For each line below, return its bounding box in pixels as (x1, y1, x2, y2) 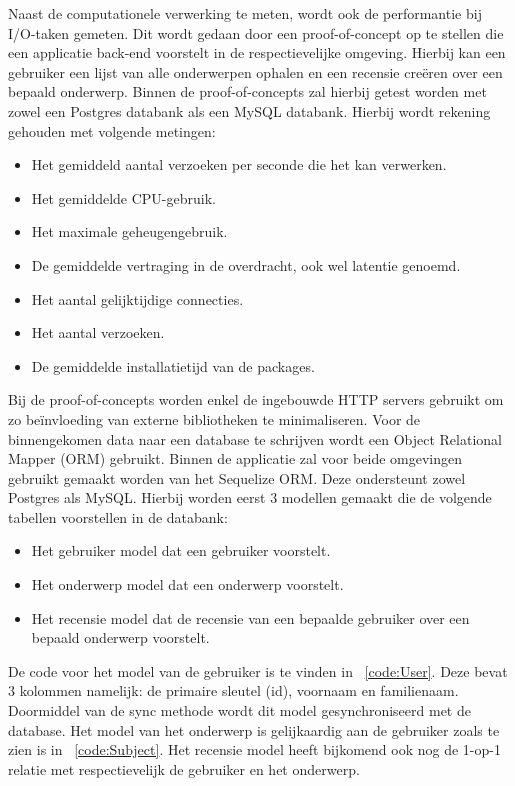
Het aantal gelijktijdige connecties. (31, 288, 244, 309)
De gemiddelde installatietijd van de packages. (31, 355, 315, 376)
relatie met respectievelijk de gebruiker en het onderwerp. (8, 758, 360, 779)
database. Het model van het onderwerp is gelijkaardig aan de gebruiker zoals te (8, 719, 500, 740)
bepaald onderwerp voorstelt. (31, 627, 210, 648)
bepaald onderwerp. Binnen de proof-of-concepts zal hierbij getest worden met (8, 81, 487, 102)
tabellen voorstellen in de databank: (8, 506, 228, 527)
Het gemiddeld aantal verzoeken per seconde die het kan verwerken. (31, 154, 447, 175)
